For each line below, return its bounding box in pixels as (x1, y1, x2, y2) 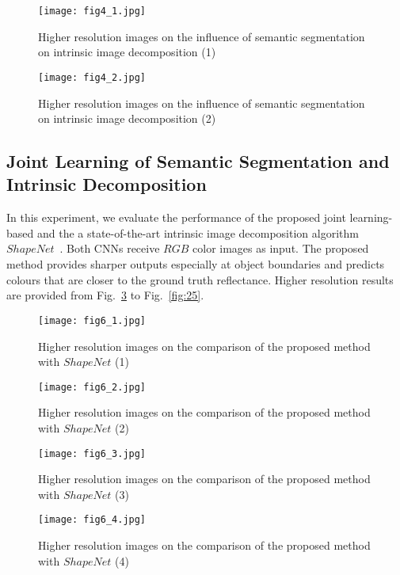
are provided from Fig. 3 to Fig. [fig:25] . (6, 287, 204, 303)
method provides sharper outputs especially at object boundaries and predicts (6, 256, 385, 272)
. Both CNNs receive (59, 240, 160, 257)
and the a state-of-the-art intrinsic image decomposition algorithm (36, 224, 359, 241)
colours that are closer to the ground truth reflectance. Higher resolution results (6, 271, 394, 287)
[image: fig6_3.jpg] (38, 447, 147, 459)
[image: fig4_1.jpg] (38, 6, 147, 17)
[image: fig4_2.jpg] (38, 71, 147, 83)
